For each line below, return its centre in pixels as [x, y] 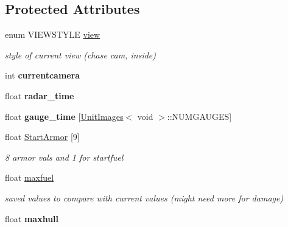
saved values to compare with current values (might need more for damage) [144, 197]
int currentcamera [43, 75]
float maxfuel [30, 177]
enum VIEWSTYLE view [53, 34]
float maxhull [32, 218]
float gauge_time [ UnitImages [64, 116]
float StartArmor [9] [42, 137]
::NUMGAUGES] [199, 116]
